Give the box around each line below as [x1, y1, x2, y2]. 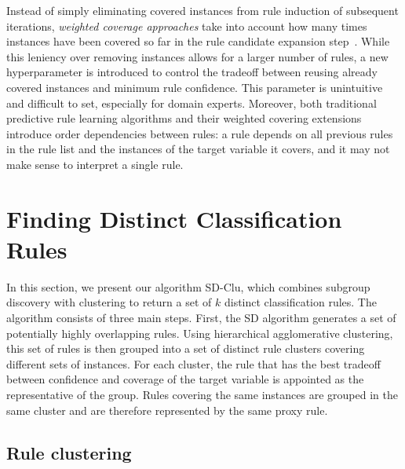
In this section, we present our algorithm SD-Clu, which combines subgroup [6, 278, 370, 295]
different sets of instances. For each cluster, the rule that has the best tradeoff [6, 355, 381, 372]
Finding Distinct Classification [6, 202, 342, 234]
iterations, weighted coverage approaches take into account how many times [6, 17, 367, 34]
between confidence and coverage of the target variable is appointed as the [6, 371, 364, 387]
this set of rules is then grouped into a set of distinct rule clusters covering [6, 340, 365, 357]
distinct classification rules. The [224, 294, 377, 310]
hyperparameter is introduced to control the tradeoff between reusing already [6, 64, 378, 80]
